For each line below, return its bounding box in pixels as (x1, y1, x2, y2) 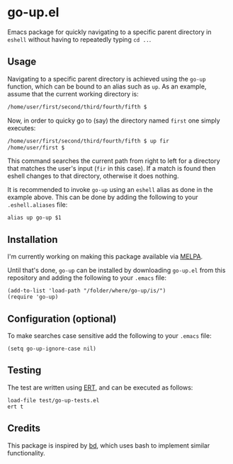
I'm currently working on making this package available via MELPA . (7, 252, 203, 261)
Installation (7, 233, 58, 245)
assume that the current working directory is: (7, 89, 140, 98)
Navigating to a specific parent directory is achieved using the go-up (7, 74, 207, 83)
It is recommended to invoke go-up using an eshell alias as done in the (7, 186, 214, 194)
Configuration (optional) (7, 312, 117, 324)
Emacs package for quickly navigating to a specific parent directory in (7, 28, 212, 36)
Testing (7, 364, 42, 376)
